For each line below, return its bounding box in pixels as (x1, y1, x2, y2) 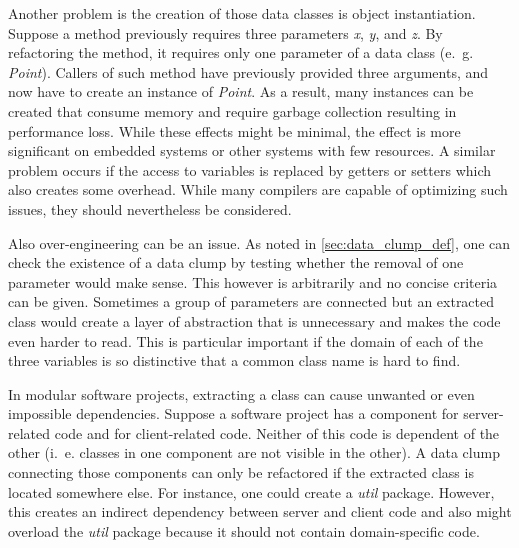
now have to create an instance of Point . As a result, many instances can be (8, 81, 474, 102)
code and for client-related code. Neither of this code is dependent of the (54, 422, 500, 443)
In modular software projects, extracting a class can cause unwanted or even (8, 383, 475, 404)
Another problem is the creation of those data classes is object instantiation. (8, 3, 476, 23)
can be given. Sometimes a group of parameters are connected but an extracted (8, 291, 495, 312)
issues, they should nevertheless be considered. (8, 198, 292, 219)
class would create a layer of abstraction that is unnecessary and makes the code (8, 310, 501, 331)
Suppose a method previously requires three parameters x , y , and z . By (8, 22, 443, 43)
